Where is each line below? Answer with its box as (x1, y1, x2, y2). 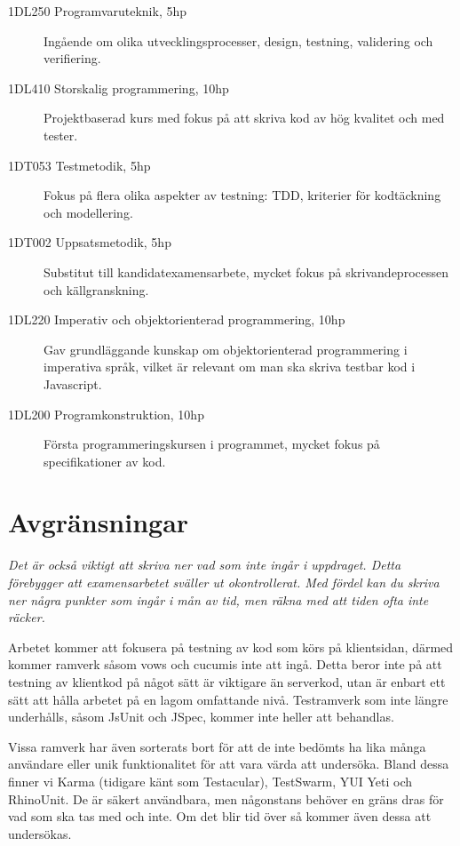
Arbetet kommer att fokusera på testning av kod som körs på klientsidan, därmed (8, 637, 454, 656)
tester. (44, 125, 78, 144)
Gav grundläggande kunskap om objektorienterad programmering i (44, 339, 408, 358)
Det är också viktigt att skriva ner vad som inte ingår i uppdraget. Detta (8, 555, 401, 574)
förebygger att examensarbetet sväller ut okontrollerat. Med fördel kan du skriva (8, 573, 440, 591)
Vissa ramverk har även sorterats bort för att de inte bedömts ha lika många (8, 737, 426, 755)
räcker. (8, 608, 45, 627)
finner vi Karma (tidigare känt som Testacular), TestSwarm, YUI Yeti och (8, 771, 413, 790)
